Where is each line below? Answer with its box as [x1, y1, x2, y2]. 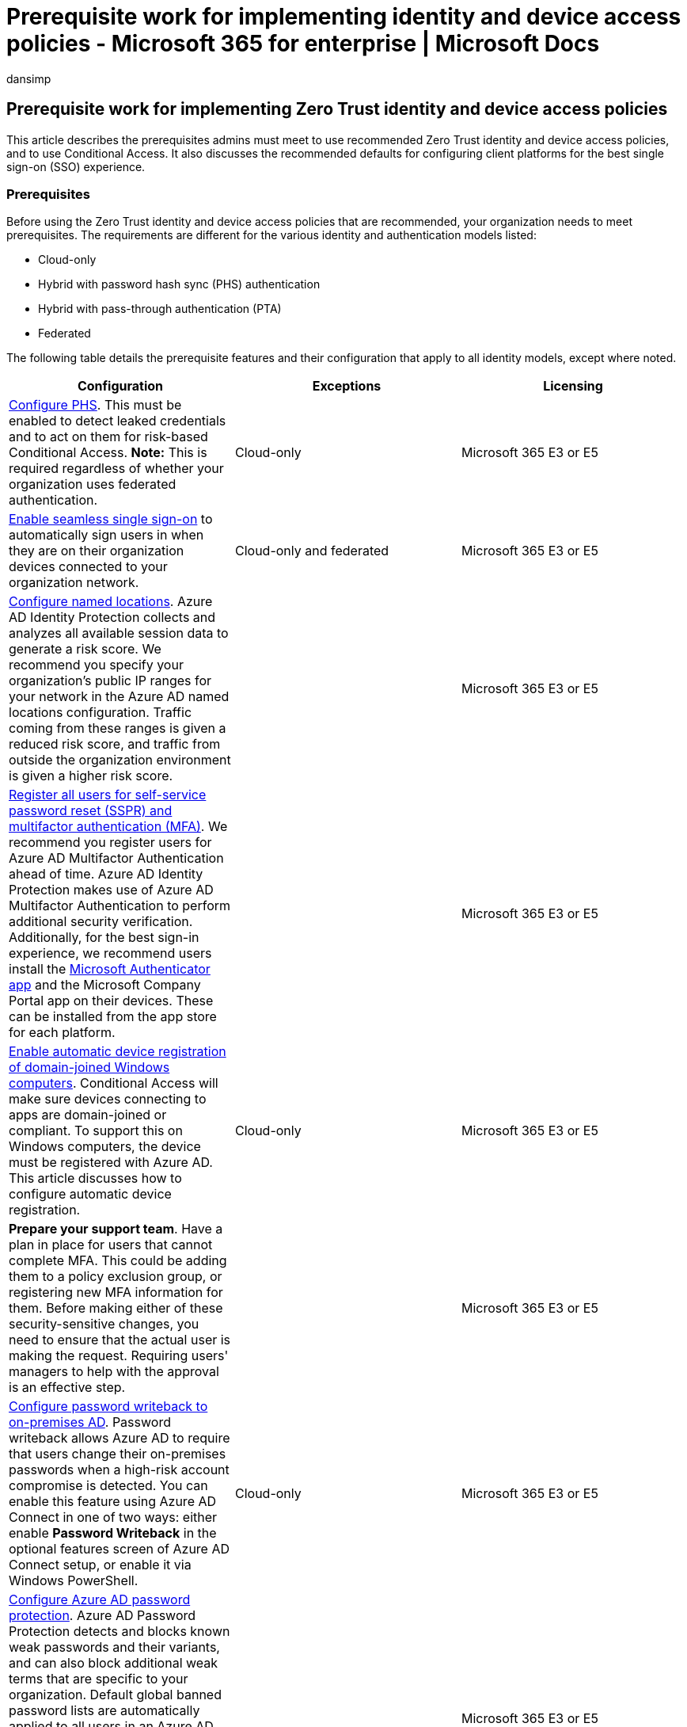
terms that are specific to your [9, 1671, 188, 1687]
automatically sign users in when [9, 527, 204, 543]
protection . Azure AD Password [9, 1607, 196, 1624]
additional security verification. [9, 913, 193, 930]
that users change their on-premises [9, 1446, 226, 1462]
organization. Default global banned [9, 1687, 222, 1703]
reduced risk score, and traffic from [9, 736, 221, 753]
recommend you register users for [9, 834, 212, 851]
